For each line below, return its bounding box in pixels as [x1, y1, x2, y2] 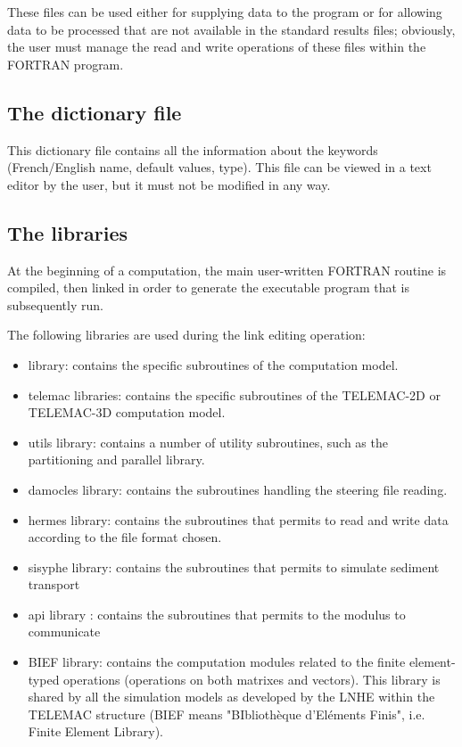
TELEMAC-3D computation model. [28, 403, 226, 422]
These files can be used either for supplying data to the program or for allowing [7, 3, 442, 21]
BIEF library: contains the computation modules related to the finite [28, 653, 406, 671]
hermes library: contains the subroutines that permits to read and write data [28, 510, 449, 529]
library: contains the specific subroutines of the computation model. [28, 355, 399, 373]
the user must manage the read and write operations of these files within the [7, 37, 426, 56]
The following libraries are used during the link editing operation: [7, 325, 366, 344]
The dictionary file [7, 98, 182, 126]
